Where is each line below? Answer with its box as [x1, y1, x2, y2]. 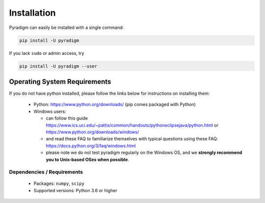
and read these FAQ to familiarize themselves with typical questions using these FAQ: [46, 136, 218, 142]
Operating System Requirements [9, 77, 111, 86]
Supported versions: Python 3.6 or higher [33, 187, 117, 193]
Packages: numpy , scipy [33, 180, 84, 186]
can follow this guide [46, 115, 88, 121]
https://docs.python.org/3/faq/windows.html [46, 143, 136, 149]
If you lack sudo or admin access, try [9, 50, 84, 56]
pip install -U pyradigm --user [19, 63, 98, 69]
